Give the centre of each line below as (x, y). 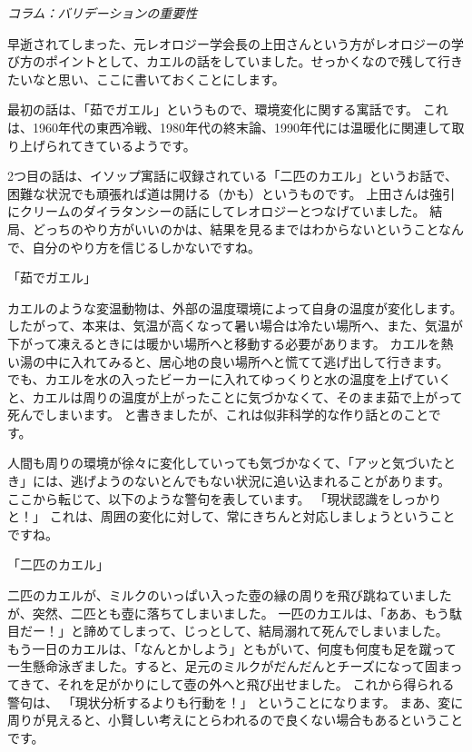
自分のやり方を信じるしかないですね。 (147, 247)
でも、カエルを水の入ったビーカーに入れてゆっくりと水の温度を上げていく (230, 379)
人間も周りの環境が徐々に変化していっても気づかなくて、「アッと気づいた (226, 463)
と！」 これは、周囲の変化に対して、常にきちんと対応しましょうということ (231, 516)
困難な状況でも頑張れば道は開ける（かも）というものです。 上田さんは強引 (231, 193)
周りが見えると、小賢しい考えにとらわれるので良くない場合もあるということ (236, 720)
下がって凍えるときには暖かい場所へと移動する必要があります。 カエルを (224, 343)
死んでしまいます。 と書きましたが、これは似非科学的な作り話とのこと (218, 415)
